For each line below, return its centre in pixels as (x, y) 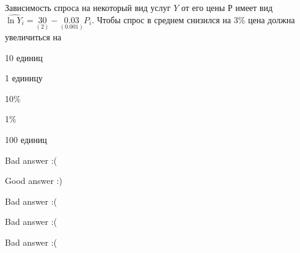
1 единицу (24, 78)
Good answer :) (34, 181)
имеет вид (254, 7)
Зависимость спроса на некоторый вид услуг (88, 7)
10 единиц (24, 57)
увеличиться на (33, 37)
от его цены (203, 7)
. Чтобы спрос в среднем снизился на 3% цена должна (193, 19)
